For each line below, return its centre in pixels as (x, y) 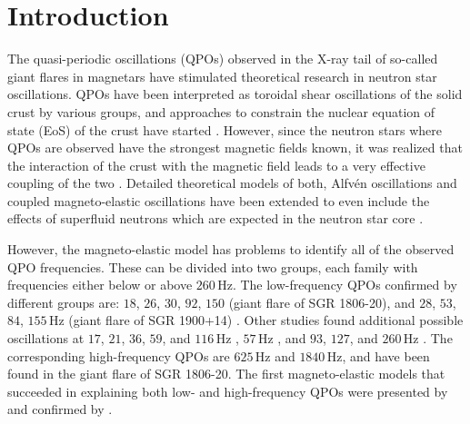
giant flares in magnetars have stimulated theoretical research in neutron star (222, 76)
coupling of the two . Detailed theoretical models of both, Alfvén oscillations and (232, 183)
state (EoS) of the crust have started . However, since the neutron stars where (225, 129)
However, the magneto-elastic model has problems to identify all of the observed (231, 249)
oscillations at (46, 338)
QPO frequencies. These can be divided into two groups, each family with (213, 266)
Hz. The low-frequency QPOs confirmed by (337, 285)
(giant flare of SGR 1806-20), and (322, 302)
